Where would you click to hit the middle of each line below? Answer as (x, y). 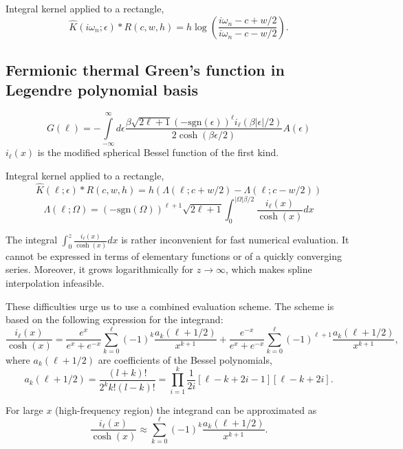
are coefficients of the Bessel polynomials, (185, 359)
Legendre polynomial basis (102, 90)
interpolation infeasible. (55, 282)
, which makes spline (269, 269)
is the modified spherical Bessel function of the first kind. (158, 152)
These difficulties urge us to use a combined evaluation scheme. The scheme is (170, 306)
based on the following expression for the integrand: (115, 319)
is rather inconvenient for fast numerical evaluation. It (235, 240)
